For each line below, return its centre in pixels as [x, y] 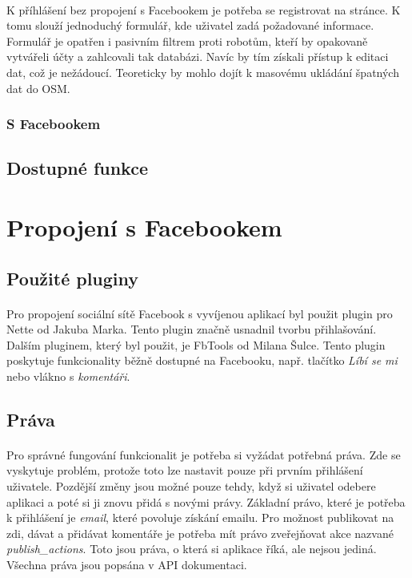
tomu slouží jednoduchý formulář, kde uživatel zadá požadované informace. [190, 25]
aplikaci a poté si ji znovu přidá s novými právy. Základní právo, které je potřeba [206, 501]
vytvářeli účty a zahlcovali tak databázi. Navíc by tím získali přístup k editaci [198, 57]
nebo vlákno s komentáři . [68, 376]
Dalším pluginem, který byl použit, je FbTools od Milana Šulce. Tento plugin [196, 344]
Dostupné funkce [77, 168]
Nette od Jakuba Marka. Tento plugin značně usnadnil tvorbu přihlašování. [192, 329]
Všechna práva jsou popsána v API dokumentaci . [127, 565]
